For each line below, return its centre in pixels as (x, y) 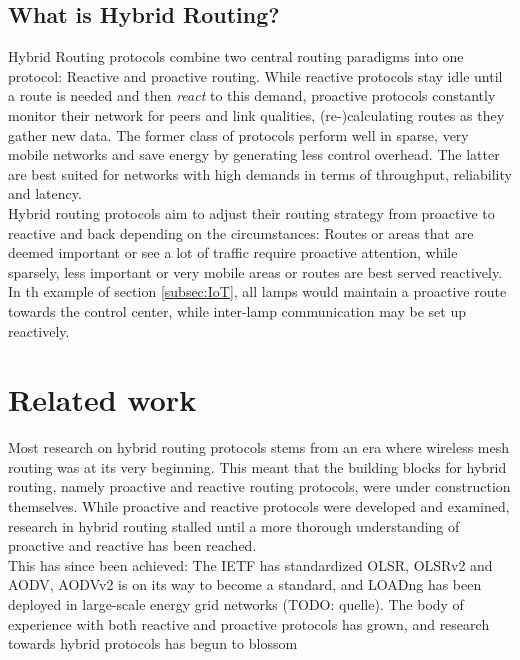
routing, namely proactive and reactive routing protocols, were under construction (259, 486)
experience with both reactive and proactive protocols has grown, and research (249, 623)
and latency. (45, 193)
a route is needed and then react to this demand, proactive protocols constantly (252, 95)
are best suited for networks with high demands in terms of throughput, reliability (260, 173)
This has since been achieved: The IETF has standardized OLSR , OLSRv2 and (250, 564)
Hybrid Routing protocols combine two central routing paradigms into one (236, 56)
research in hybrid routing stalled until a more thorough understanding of (234, 525)
